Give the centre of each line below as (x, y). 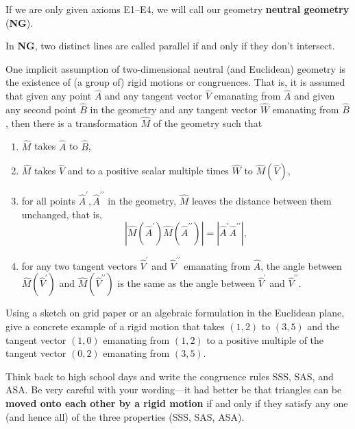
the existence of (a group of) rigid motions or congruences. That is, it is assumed (175, 82)
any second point (41, 109)
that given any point (49, 96)
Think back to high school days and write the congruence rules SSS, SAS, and (170, 376)
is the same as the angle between (186, 283)
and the (323, 326)
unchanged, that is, (62, 214)
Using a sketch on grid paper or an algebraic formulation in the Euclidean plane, (175, 313)
